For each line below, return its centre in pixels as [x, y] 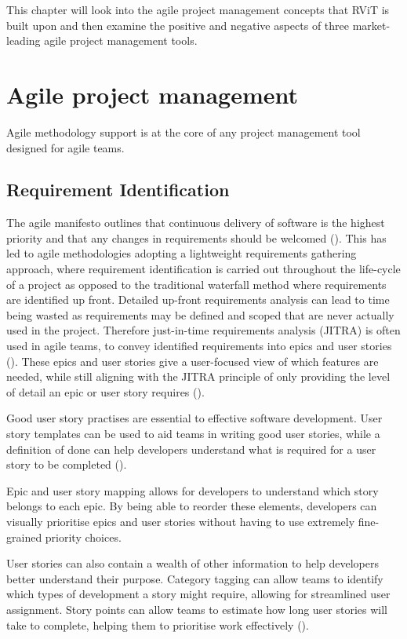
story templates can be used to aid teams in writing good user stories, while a [193, 434]
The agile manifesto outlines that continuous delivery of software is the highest [196, 223]
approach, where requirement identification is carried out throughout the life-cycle [203, 269]
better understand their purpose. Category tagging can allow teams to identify [195, 578]
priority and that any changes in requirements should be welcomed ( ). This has [196, 237]
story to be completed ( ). [67, 464]
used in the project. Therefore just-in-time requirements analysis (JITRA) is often [203, 330]
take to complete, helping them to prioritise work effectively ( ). [158, 624]
